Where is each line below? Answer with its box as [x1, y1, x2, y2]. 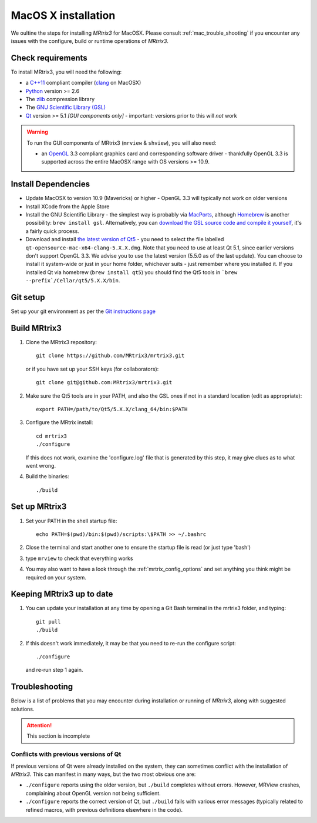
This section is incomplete [26, 732, 90, 739]
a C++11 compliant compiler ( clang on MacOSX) [25, 79, 141, 86]
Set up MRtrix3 [11, 502, 67, 512]
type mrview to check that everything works [25, 555, 133, 562]
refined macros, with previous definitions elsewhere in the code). [25, 806, 183, 813]
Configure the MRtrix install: [25, 419, 93, 426]
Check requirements [11, 53, 87, 63]
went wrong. [25, 462, 56, 469]
